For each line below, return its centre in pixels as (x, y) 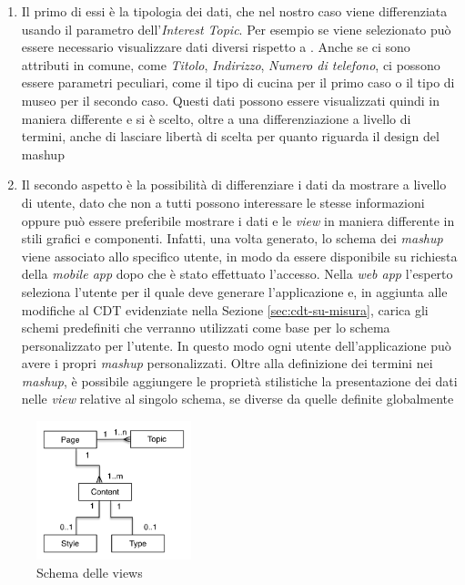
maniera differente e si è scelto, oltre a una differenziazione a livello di (216, 118)
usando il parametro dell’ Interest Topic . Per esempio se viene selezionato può (236, 29)
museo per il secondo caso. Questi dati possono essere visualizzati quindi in (231, 100)
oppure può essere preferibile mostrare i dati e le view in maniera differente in (238, 220)
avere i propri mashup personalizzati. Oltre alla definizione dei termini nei (227, 363)
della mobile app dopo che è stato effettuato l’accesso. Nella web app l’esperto (237, 274)
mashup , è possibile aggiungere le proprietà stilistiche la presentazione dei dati (239, 380)
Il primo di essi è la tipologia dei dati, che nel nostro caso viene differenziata (234, 11)
